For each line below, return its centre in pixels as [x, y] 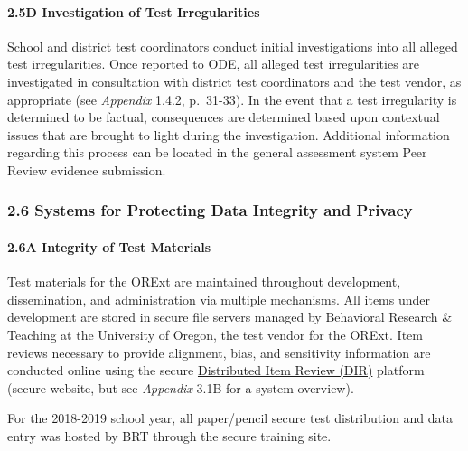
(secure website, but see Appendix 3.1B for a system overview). [181, 387]
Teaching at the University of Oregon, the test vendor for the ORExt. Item [215, 334]
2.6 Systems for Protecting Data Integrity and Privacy [210, 210]
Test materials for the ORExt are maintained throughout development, [204, 282]
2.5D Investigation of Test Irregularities [134, 11]
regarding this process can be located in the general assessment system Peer [217, 152]
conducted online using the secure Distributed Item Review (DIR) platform [216, 370]
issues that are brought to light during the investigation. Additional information [229, 134]
